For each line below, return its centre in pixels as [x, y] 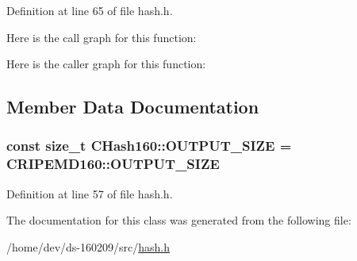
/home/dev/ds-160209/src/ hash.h [88, 246]
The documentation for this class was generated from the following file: [179, 220]
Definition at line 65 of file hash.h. [90, 10]
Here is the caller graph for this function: [106, 64]
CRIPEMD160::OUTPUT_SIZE [113, 164]
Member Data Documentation [133, 107]
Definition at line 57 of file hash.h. [90, 193]
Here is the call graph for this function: [102, 37]
